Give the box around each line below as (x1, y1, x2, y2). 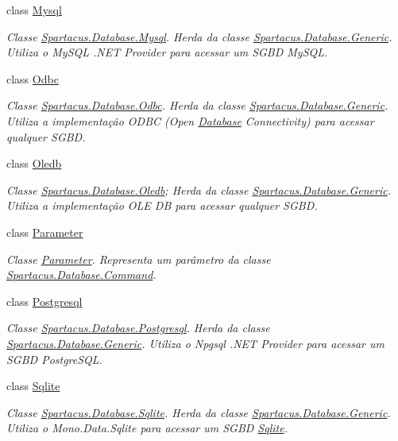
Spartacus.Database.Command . (6, 266, 156, 283)
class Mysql (6, 2, 62, 17)
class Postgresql (6, 292, 83, 309)
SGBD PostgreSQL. (6, 350, 102, 367)
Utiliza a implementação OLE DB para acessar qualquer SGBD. (6, 197, 318, 214)
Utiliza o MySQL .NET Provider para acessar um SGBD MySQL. (6, 44, 328, 60)
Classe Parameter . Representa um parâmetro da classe (6, 250, 271, 267)
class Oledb (6, 155, 62, 172)
